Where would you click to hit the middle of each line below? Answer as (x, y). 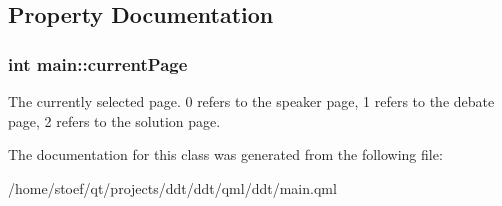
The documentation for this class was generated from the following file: (225, 154)
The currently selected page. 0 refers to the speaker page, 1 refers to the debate (251, 101)
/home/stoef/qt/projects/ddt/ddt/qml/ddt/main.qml (172, 187)
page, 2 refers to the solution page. (114, 120)
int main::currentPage (98, 63)
